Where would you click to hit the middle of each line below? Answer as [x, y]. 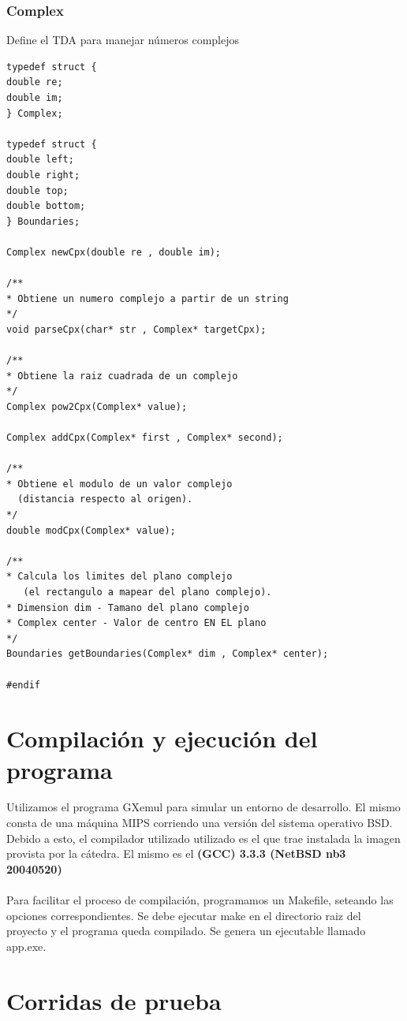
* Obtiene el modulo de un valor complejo [119, 484]
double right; [43, 175]
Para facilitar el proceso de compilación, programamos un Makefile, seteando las [200, 900]
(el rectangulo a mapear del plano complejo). [147, 592]
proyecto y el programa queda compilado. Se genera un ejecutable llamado [186, 931]
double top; [37, 190]
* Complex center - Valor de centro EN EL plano [136, 623]
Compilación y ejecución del [162, 738]
